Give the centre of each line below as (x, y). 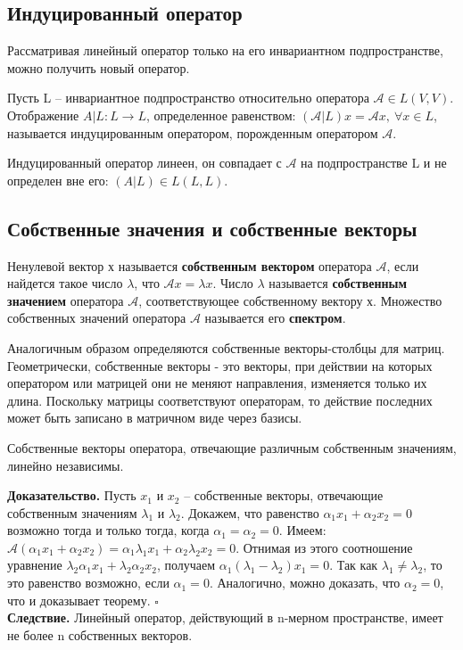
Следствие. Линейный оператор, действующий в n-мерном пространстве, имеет (225, 617)
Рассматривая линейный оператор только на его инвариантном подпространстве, (225, 50)
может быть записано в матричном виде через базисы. (155, 418)
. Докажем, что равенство (250, 512)
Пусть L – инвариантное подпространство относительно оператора (188, 98)
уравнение (35, 565)
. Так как (354, 565)
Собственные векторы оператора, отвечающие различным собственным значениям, (232, 447)
